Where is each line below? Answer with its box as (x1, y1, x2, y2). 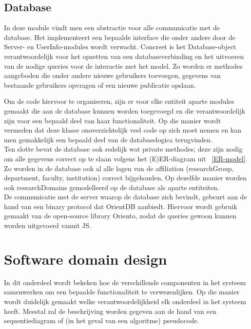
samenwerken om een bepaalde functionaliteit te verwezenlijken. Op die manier (4, 287, 240, 297)
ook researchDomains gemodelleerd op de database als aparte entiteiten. (4, 182, 219, 192)
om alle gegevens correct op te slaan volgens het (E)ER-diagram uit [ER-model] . (4, 153, 248, 163)
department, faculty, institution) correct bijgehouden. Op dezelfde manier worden (4, 173, 247, 183)
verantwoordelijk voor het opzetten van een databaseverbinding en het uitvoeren (4, 51, 244, 61)
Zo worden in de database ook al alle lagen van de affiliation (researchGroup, (4, 163, 234, 173)
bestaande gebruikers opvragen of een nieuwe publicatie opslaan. (4, 79, 196, 90)
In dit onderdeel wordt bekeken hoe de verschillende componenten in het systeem (4, 277, 246, 287)
